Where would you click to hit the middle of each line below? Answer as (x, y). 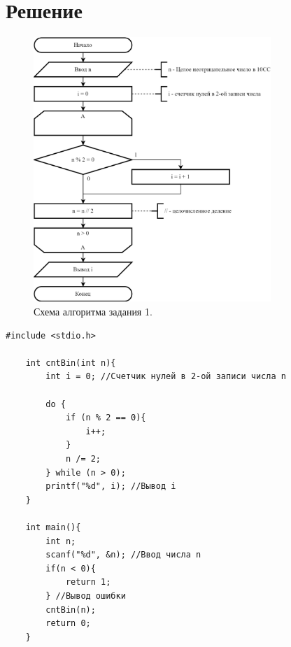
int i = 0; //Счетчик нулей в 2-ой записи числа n (166, 377)
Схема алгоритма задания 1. (93, 312)
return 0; (68, 624)
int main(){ (53, 527)
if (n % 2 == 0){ (106, 418)
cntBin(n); (71, 610)
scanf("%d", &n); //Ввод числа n (123, 555)
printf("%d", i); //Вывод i (111, 486)
